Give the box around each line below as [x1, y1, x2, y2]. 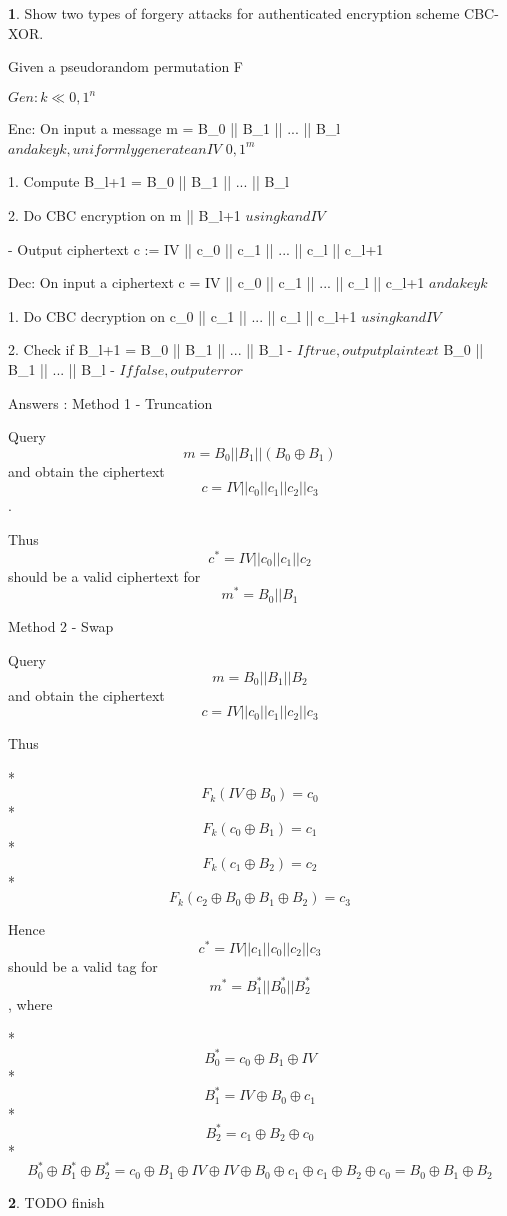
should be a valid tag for [8, 955, 158, 976]
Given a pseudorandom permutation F [8, 56, 243, 77]
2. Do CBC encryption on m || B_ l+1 [8, 205, 241, 226]
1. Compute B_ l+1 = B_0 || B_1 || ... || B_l [8, 171, 289, 192]
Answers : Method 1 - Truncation [8, 392, 213, 413]
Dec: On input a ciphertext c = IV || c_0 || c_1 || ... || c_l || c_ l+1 [8, 272, 425, 293]
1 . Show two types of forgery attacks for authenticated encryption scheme [8, 3, 460, 23]
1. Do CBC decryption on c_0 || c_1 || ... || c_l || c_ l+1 [8, 305, 357, 326]
